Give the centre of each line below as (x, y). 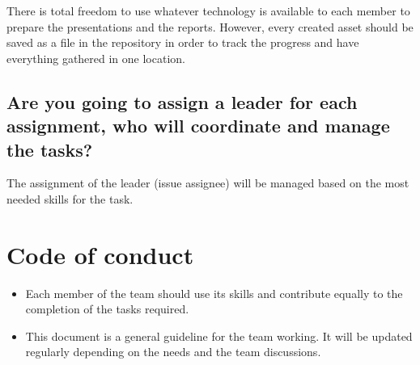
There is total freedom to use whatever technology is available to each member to (208, 10)
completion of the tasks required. (107, 309)
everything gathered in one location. (96, 58)
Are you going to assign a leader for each (182, 101)
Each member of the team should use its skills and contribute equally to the (214, 293)
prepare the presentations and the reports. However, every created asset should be (210, 26)
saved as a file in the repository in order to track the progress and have (183, 42)
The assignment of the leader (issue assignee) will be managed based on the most (208, 183)
